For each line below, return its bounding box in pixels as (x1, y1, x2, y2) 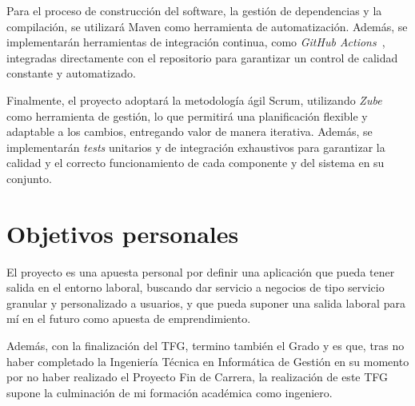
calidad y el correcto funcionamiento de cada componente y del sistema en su (6, 154, 385, 171)
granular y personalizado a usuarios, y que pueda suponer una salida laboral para (6, 294, 405, 311)
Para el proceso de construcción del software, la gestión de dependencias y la (6, 2, 382, 18)
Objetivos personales (6, 217, 239, 249)
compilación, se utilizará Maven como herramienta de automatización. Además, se (6, 18, 408, 34)
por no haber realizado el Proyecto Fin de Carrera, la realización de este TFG (6, 368, 389, 385)
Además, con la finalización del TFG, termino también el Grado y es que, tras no (6, 337, 405, 354)
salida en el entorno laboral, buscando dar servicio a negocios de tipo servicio (6, 279, 385, 296)
